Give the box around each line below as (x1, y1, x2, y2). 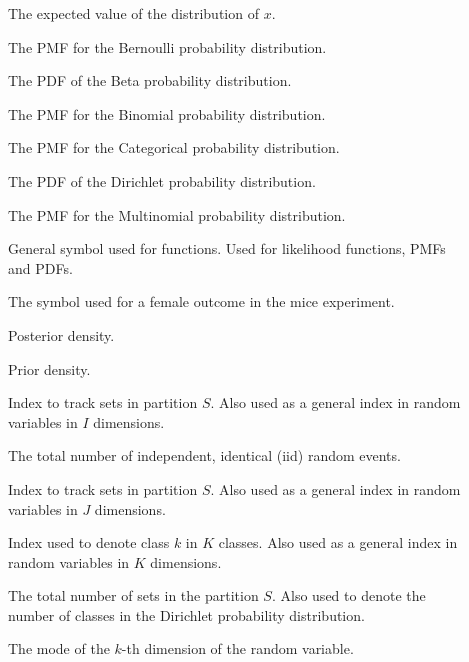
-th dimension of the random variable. (121, 638, 354, 659)
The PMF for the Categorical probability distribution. (8, 137, 340, 158)
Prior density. (8, 358, 91, 379)
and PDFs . (8, 257, 73, 278)
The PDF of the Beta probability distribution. (8, 70, 292, 91)
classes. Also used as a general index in (218, 532, 458, 553)
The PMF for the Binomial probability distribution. (8, 103, 326, 124)
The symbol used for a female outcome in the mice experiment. (8, 291, 395, 312)
